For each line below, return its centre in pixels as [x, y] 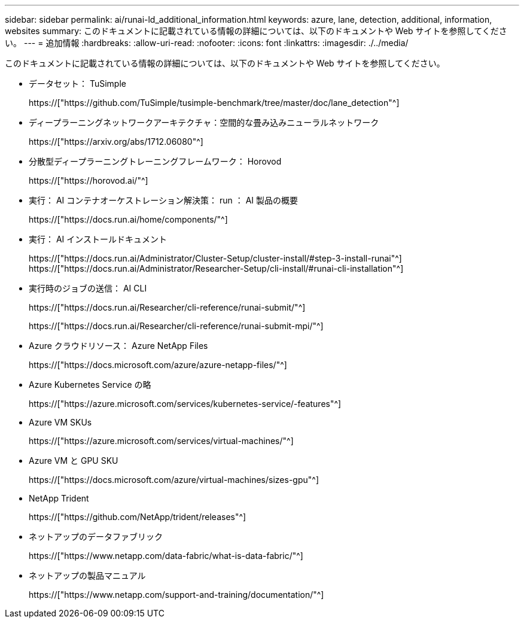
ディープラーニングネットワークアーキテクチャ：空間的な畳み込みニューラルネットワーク [204, 122]
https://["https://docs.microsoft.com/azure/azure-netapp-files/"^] [158, 365]
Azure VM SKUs [60, 422]
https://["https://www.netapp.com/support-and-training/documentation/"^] [176, 595]
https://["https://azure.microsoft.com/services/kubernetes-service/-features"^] [185, 404]
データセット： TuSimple [77, 83]
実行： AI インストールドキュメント [98, 239]
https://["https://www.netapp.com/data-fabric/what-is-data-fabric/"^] [166, 556]
